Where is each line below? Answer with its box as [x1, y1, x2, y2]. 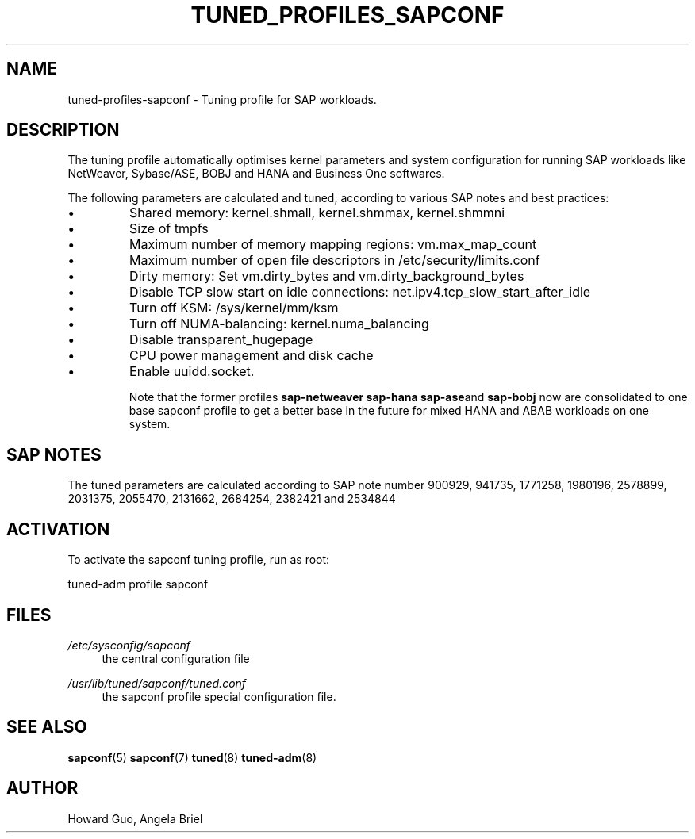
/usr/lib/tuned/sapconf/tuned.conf [67, 676, 247, 690]
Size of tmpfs [129, 220, 209, 237]
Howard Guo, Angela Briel [67, 811, 203, 826]
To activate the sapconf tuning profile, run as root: [67, 553, 330, 567]
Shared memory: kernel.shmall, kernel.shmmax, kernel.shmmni [129, 205, 505, 221]
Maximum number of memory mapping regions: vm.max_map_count [129, 236, 537, 253]
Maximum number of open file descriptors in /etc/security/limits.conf [129, 252, 540, 269]
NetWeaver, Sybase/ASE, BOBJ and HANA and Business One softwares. [67, 167, 445, 181]
